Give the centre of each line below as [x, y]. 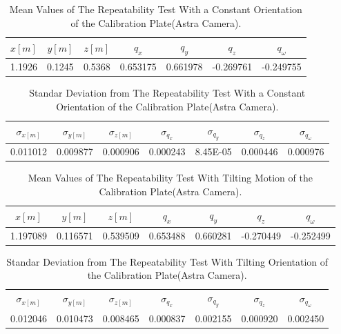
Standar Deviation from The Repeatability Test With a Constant [167, 93]
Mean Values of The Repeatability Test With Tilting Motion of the [170, 178]
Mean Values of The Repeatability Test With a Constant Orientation [156, 9]
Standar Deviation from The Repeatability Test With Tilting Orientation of [167, 261]
